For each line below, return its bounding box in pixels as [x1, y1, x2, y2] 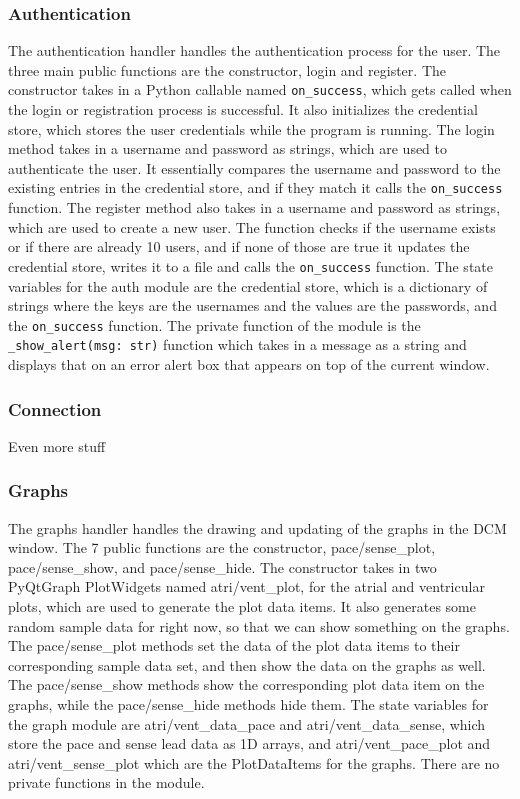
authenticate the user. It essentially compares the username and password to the [8, 157, 501, 178]
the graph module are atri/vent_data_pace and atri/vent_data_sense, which [8, 713, 486, 734]
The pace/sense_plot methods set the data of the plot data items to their [8, 635, 460, 656]
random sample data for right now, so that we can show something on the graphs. [8, 615, 510, 636]
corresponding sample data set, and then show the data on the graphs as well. [8, 654, 486, 675]
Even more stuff [8, 435, 106, 456]
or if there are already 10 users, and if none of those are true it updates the [8, 236, 470, 257]
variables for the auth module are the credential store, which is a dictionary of [8, 275, 488, 296]
